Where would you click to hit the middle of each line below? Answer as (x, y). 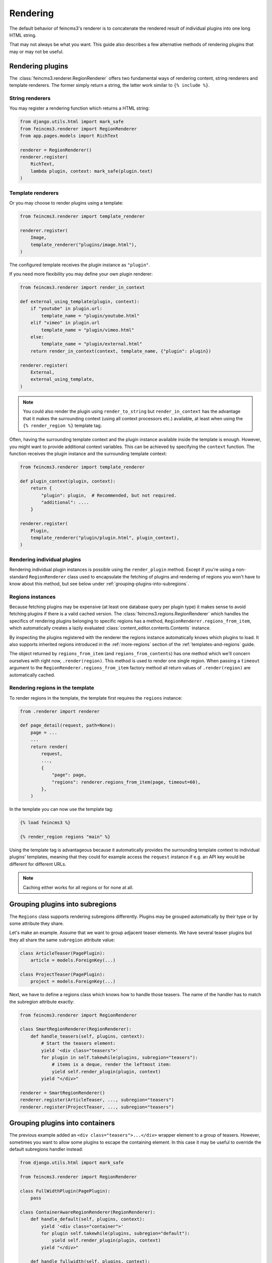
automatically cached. (32, 675)
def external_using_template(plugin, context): (80, 302)
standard (19, 576)
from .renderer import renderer (60, 711)
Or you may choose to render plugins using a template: (66, 203)
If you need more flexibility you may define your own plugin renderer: (81, 274)
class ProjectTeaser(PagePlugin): (62, 974)
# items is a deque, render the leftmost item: (112, 1064)
